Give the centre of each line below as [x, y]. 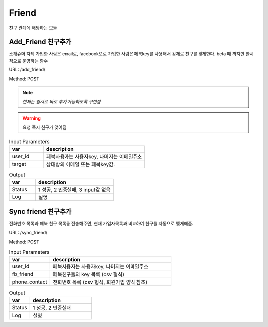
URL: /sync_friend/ [28, 233]
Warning [32, 118]
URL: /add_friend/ [27, 70]
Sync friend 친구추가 [40, 212]
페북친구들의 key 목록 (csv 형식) [88, 274]
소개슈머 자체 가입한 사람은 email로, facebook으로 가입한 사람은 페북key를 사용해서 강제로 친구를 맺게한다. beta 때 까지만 [127, 54]
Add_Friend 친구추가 [40, 42]
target [19, 164]
